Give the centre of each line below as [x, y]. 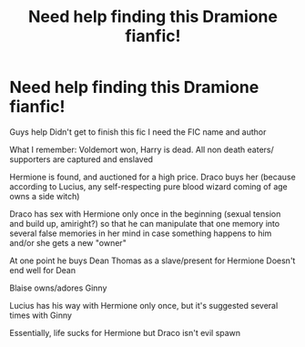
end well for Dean [42, 270]
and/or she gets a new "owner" [68, 242]
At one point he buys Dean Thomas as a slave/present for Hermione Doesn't [152, 260]
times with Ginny [41, 315]
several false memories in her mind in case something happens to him [141, 233]
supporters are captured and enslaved [81, 159]
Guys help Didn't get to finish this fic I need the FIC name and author [138, 132]
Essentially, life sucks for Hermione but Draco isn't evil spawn [125, 332]
